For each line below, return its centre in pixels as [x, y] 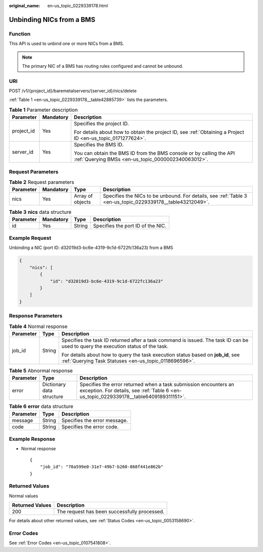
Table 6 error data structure [41, 407]
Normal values [24, 496]
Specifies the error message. [95, 420]
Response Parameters [36, 316]
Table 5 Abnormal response [41, 371]
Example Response [32, 439]
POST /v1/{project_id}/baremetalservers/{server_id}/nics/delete [73, 91]
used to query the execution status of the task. [115, 346]
